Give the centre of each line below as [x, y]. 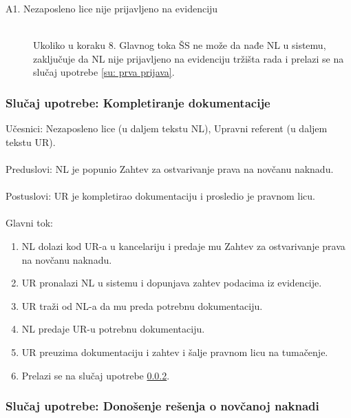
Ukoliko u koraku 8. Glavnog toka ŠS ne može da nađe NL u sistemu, [180, 45]
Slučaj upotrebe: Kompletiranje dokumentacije [138, 102]
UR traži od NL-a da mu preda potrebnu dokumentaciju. [142, 305]
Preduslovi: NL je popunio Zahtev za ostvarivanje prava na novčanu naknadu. [170, 168]
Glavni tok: [29, 223]
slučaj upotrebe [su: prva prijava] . [104, 72]
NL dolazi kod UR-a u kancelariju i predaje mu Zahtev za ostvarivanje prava [183, 245]
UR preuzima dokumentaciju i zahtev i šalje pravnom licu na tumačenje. [175, 352]
